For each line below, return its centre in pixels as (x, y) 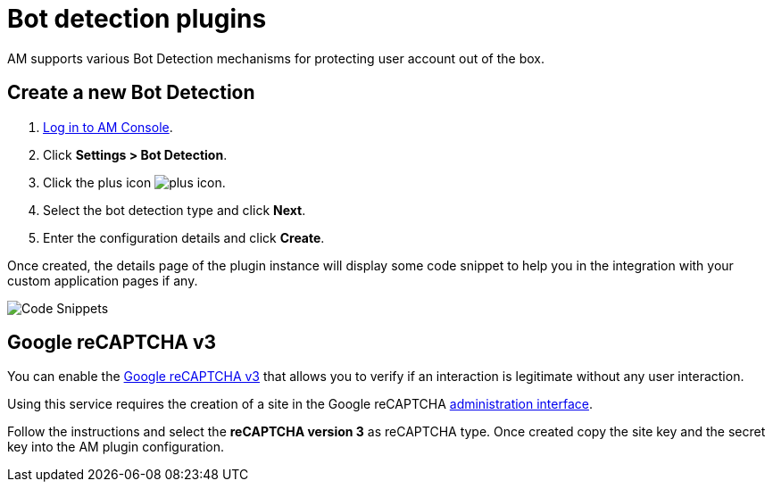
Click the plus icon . (134, 182)
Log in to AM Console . (108, 127)
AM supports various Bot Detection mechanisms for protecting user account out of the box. (276, 58)
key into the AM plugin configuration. (116, 447)
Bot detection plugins (137, 19)
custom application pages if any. (103, 280)
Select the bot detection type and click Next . (175, 210)
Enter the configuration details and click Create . (184, 237)
